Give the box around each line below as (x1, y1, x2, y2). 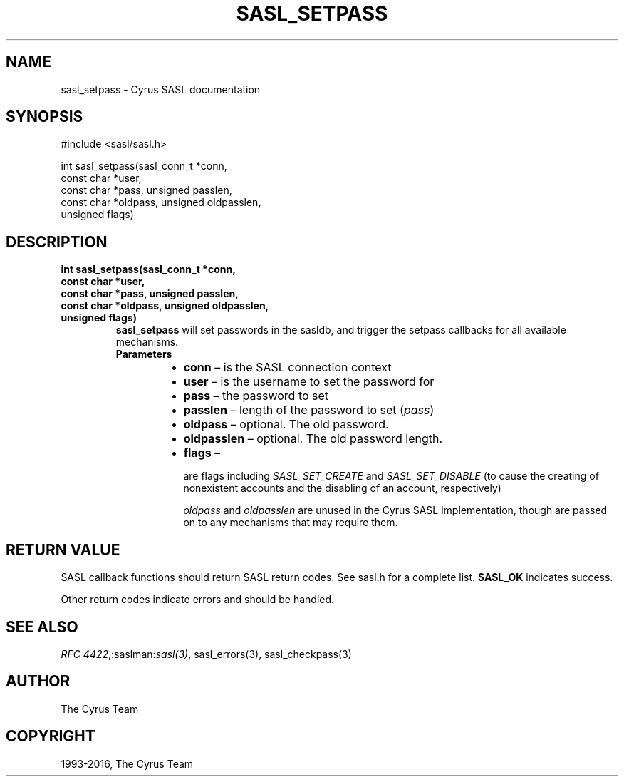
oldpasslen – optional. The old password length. (183, 431, 443, 446)
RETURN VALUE (6, 540, 120, 559)
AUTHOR (6, 672, 71, 691)
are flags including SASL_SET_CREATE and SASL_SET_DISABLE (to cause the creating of (183, 470, 599, 483)
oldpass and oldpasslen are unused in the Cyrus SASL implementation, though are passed (183, 504, 608, 517)
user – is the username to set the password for (183, 374, 435, 389)
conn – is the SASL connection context (183, 360, 392, 375)
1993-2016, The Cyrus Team (61, 757, 194, 770)
